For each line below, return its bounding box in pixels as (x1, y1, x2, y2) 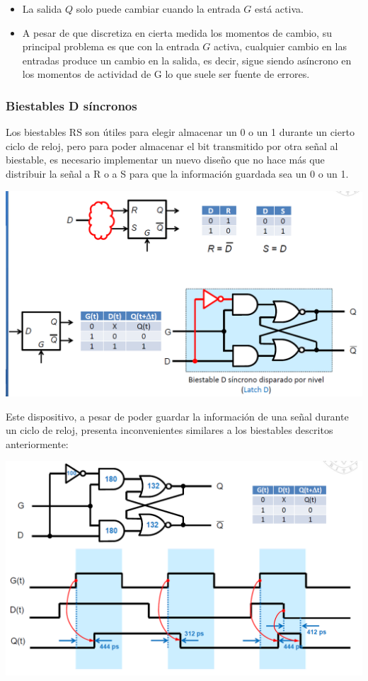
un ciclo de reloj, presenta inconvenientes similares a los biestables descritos (6, 423, 333, 437)
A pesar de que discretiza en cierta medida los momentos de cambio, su (22, 25, 332, 40)
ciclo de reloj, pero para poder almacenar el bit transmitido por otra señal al (6, 138, 338, 153)
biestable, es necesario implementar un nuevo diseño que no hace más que (6, 152, 325, 167)
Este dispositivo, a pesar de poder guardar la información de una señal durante (6, 408, 349, 423)
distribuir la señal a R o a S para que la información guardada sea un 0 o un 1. (6, 166, 349, 181)
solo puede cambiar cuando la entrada (76, 1, 241, 16)
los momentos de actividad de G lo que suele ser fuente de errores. (22, 67, 310, 81)
